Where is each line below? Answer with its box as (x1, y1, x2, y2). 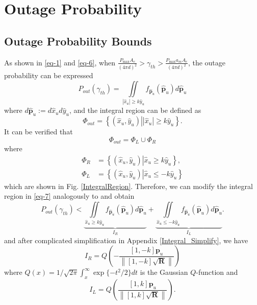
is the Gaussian (140, 267, 188, 277)
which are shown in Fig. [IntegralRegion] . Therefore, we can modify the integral (4, 180, 253, 191)
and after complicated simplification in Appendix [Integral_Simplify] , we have (4, 234, 248, 245)
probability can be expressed (4, 70, 93, 81)
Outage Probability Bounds (4, 33, 152, 49)
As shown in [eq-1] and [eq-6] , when (4, 57, 115, 67)
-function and (196, 267, 238, 277)
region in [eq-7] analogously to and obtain (4, 191, 135, 201)
